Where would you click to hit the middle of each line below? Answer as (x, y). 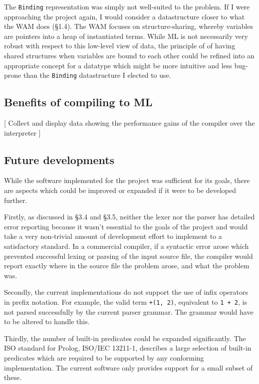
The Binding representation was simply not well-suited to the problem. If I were (127, 6)
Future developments (59, 159)
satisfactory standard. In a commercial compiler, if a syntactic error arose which (127, 246)
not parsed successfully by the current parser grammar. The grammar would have (129, 311)
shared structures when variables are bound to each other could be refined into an (129, 56)
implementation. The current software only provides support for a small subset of (129, 367)
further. (16, 200)
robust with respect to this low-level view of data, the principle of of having (120, 46)
